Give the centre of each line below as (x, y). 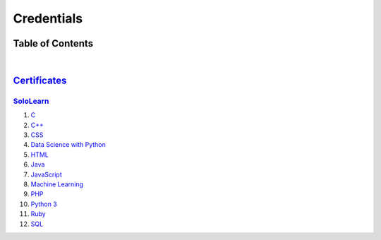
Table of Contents (53, 43)
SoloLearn (31, 101)
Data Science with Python (68, 145)
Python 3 (44, 204)
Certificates (40, 80)
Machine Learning (57, 184)
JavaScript (47, 174)
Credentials (48, 18)
